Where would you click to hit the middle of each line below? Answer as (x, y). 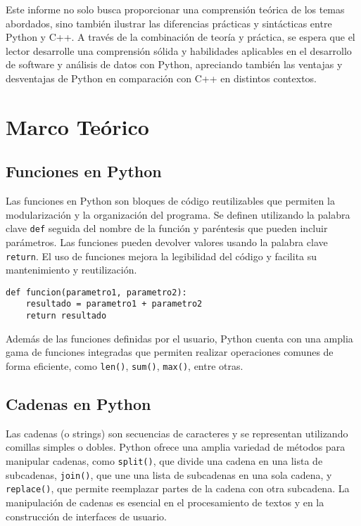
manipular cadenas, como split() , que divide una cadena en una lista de (164, 461)
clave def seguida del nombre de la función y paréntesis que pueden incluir (167, 228)
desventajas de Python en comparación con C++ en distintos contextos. (161, 78)
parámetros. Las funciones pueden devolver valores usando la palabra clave (167, 242)
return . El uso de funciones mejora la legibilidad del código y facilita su (161, 256)
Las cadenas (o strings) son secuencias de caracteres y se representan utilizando (177, 433)
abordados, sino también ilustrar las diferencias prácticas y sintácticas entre (169, 23)
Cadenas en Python (78, 404)
